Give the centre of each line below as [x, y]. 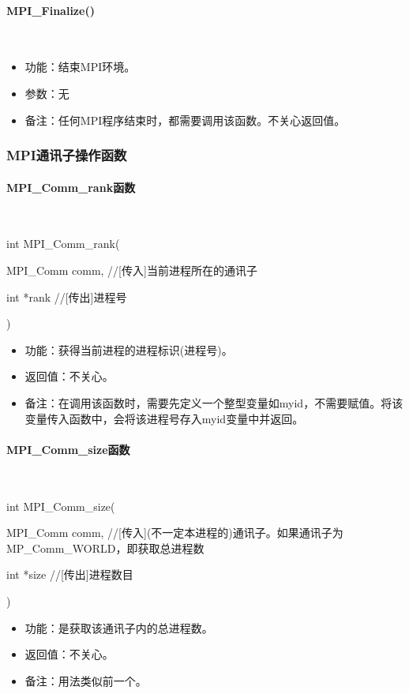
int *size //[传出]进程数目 [70, 574]
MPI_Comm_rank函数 [71, 187]
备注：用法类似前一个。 [86, 680]
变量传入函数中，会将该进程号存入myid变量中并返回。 [164, 418]
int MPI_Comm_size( [61, 506]
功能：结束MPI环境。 [80, 67]
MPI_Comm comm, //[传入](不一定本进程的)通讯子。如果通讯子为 [175, 533]
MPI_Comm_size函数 [68, 449]
